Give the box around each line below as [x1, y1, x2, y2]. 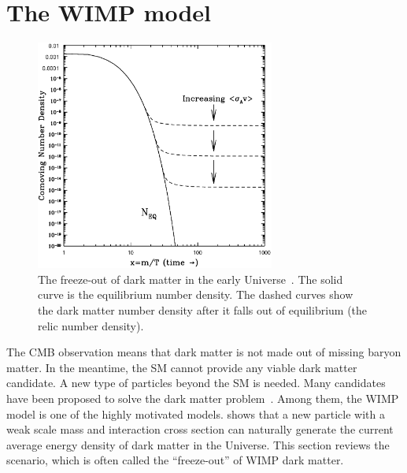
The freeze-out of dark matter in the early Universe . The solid [38, 270, 343, 287]
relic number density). [38, 317, 144, 333]
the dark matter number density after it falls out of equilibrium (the [38, 301, 368, 318]
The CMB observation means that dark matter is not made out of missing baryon [6, 344, 401, 360]
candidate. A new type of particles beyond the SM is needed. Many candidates [6, 374, 386, 391]
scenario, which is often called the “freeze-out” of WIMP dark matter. [6, 452, 344, 468]
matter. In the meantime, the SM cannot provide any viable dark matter [6, 359, 357, 375]
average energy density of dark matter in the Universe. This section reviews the [6, 436, 390, 453]
